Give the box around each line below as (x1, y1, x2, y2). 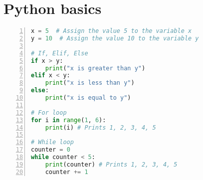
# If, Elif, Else (31, 49, 88, 57)
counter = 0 (31, 146, 70, 154)
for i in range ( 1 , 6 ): (31, 116, 106, 124)
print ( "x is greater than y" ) (45, 64, 146, 72)
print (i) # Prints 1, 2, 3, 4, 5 (45, 124, 156, 131)
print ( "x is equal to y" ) (45, 94, 131, 101)
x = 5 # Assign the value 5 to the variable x (31, 27, 192, 35)
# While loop (31, 139, 74, 146)
